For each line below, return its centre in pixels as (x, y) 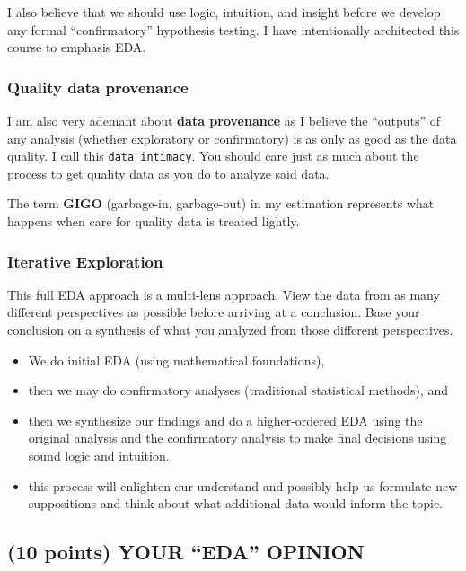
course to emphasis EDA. (77, 47)
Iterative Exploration (85, 261)
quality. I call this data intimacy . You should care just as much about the (213, 156)
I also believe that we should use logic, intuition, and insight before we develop (224, 12)
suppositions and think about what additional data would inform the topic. (235, 503)
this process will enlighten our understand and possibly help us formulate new (243, 485)
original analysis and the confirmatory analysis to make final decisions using (237, 438)
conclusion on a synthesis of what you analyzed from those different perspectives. (230, 330)
